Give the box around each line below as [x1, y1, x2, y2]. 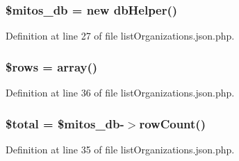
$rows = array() [6, 58, 98, 75]
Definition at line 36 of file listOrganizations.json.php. [6, 85, 235, 100]
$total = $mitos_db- [6, 115, 124, 132]
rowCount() [139, 115, 206, 132]
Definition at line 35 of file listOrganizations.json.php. [6, 142, 235, 156]
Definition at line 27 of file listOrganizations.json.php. [6, 28, 235, 43]
